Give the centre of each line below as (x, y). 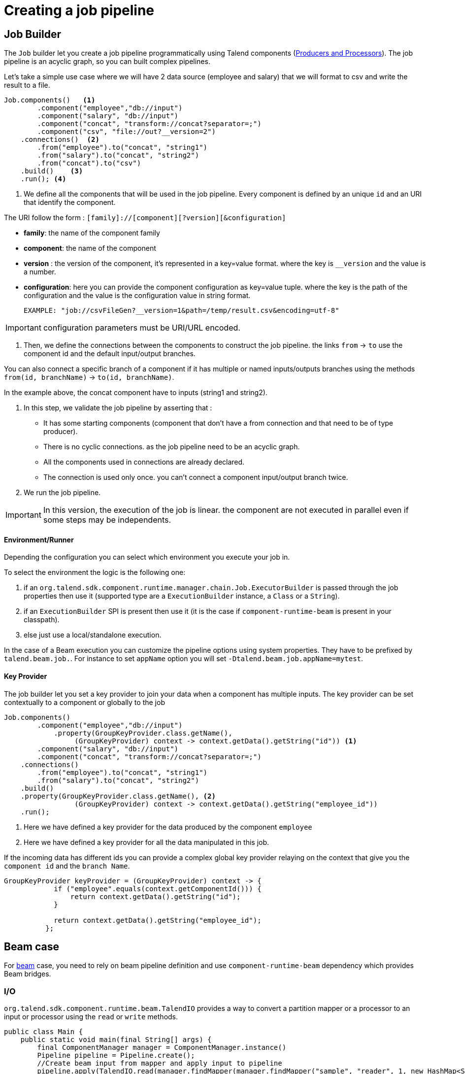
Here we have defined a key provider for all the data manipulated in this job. (147, 842)
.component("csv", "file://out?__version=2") (126, 132)
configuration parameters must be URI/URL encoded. (142, 328)
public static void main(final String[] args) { (116, 1040)
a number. (40, 272)
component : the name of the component (90, 248)
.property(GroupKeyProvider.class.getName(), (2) (118, 796)
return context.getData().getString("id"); (155, 896)
